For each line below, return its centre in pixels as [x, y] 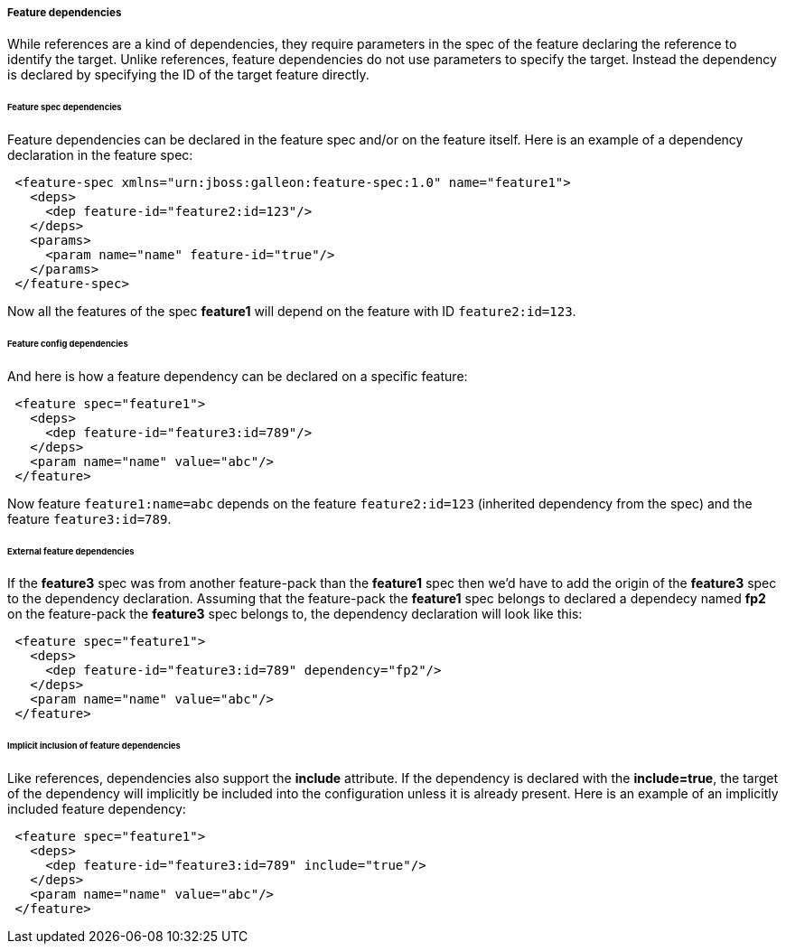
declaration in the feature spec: [100, 155]
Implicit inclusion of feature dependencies [94, 746]
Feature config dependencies [68, 343]
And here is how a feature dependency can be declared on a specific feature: [238, 376]
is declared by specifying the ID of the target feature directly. [188, 75]
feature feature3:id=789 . [89, 518]
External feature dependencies [71, 551]
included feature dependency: [97, 809]
